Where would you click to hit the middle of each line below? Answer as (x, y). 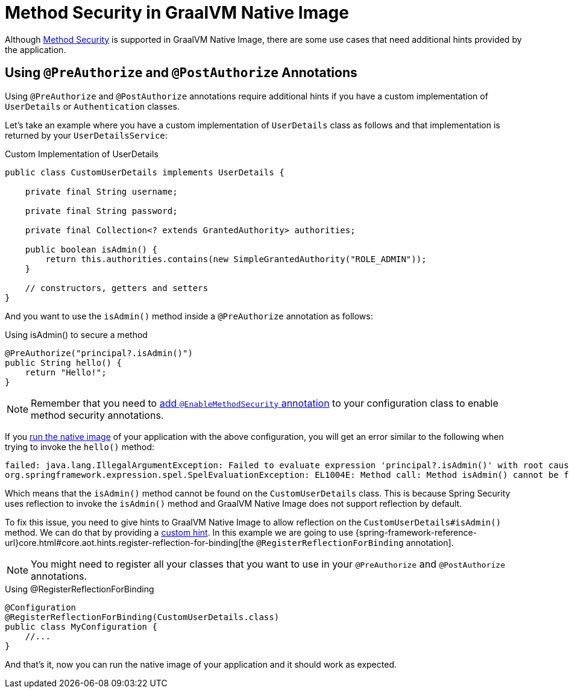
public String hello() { (63, 362)
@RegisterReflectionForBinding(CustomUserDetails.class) (142, 617)
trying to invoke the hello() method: (80, 447)
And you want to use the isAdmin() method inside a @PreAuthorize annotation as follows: (189, 316)
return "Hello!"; (66, 372)
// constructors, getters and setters (117, 288)
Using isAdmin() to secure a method (76, 334)
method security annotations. (97, 415)
